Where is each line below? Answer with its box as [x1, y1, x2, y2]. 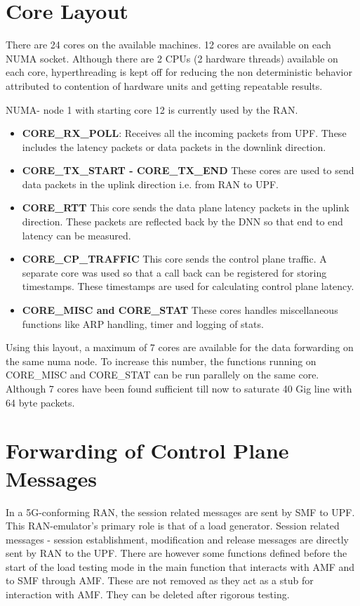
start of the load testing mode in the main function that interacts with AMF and [6, 559, 355, 574]
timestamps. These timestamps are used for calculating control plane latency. [22, 279, 354, 294]
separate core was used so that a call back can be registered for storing [22, 265, 327, 279]
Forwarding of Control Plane [6, 436, 289, 465]
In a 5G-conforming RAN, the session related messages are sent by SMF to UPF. [6, 504, 355, 519]
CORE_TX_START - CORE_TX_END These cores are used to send [22, 163, 354, 178]
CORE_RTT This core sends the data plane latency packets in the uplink [22, 200, 349, 215]
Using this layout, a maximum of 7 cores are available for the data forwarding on [6, 340, 354, 355]
